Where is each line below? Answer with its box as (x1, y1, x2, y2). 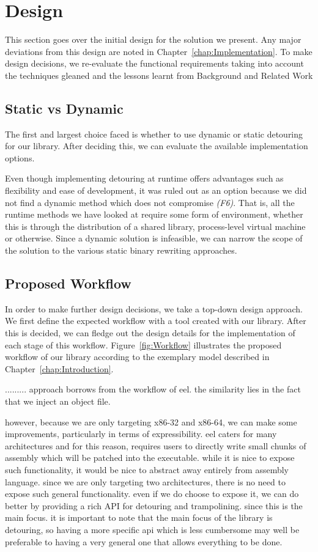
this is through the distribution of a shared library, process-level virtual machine (5, 219, 306, 232)
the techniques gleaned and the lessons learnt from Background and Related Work (5, 68, 313, 81)
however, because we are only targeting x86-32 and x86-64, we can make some (5, 415, 297, 428)
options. (5, 151, 35, 164)
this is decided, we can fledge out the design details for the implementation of (5, 326, 295, 339)
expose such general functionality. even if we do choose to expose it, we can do (5, 487, 299, 500)
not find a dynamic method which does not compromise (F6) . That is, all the (5, 196, 295, 208)
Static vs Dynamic (5, 98, 124, 117)
